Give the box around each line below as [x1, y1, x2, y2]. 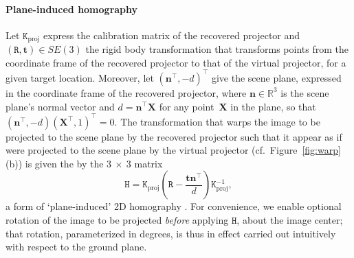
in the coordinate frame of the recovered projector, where [5, 85, 247, 99]
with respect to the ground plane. [5, 239, 147, 254]
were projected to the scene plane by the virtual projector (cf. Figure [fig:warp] [5, 143, 341, 157]
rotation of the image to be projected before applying [5, 213, 229, 226]
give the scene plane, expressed [211, 70, 342, 84]
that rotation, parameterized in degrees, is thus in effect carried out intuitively [5, 226, 336, 240]
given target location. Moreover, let [5, 70, 154, 84]
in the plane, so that [230, 99, 316, 113]
